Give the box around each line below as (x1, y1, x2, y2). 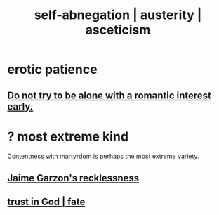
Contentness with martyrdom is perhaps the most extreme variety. (7, 152, 199, 160)
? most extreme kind (7, 129, 128, 144)
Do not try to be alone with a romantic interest (7, 89, 212, 101)
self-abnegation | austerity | (34, 7, 202, 23)
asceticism (85, 22, 151, 38)
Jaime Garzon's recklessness (7, 172, 140, 184)
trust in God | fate (7, 196, 86, 208)
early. (7, 100, 34, 112)
